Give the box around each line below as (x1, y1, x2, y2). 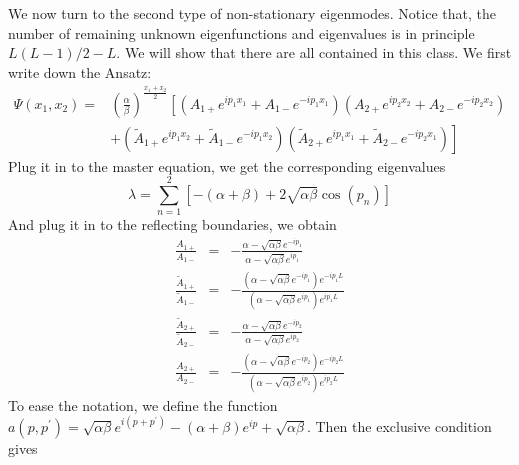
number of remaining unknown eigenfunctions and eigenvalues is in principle (8, 22, 475, 43)
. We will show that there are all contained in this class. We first (116, 42, 512, 63)
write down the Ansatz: (8, 61, 152, 82)
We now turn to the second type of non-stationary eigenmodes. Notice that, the (8, 3, 496, 23)
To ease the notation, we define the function (8, 394, 278, 415)
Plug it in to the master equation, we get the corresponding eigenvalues (8, 155, 446, 176)
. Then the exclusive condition (306, 415, 492, 436)
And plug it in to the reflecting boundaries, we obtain (8, 214, 337, 235)
